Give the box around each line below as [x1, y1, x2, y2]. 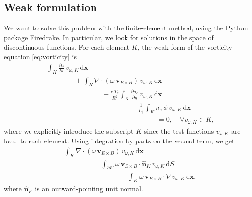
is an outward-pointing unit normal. [35, 183, 143, 194]
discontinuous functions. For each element [4, 42, 130, 52]
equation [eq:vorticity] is [4, 51, 77, 61]
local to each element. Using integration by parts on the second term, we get [4, 136, 235, 146]
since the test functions [144, 125, 214, 136]
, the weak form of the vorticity [137, 42, 232, 52]
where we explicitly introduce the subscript [4, 125, 134, 136]
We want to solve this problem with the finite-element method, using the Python [4, 23, 248, 33]
